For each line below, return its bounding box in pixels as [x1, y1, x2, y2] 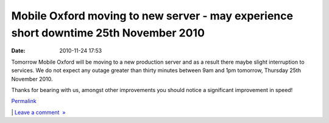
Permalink [11, 98, 37, 105]
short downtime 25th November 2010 [11, 26, 205, 39]
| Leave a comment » [11, 108, 66, 116]
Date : [11, 47, 26, 55]
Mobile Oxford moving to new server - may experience [11, 9, 294, 22]
